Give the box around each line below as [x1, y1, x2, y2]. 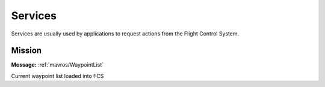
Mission [11, 46, 42, 56]
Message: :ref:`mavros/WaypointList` [11, 61, 104, 68]
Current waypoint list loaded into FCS [11, 72, 104, 79]
